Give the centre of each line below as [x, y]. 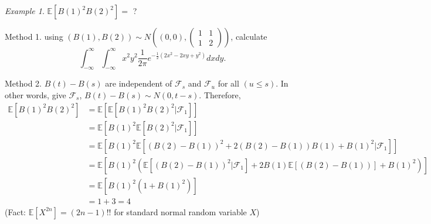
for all [228, 83]
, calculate [249, 36]
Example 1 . [25, 11]
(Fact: [15, 211]
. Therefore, [220, 94]
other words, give [35, 94]
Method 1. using [34, 36]
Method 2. [23, 83]
